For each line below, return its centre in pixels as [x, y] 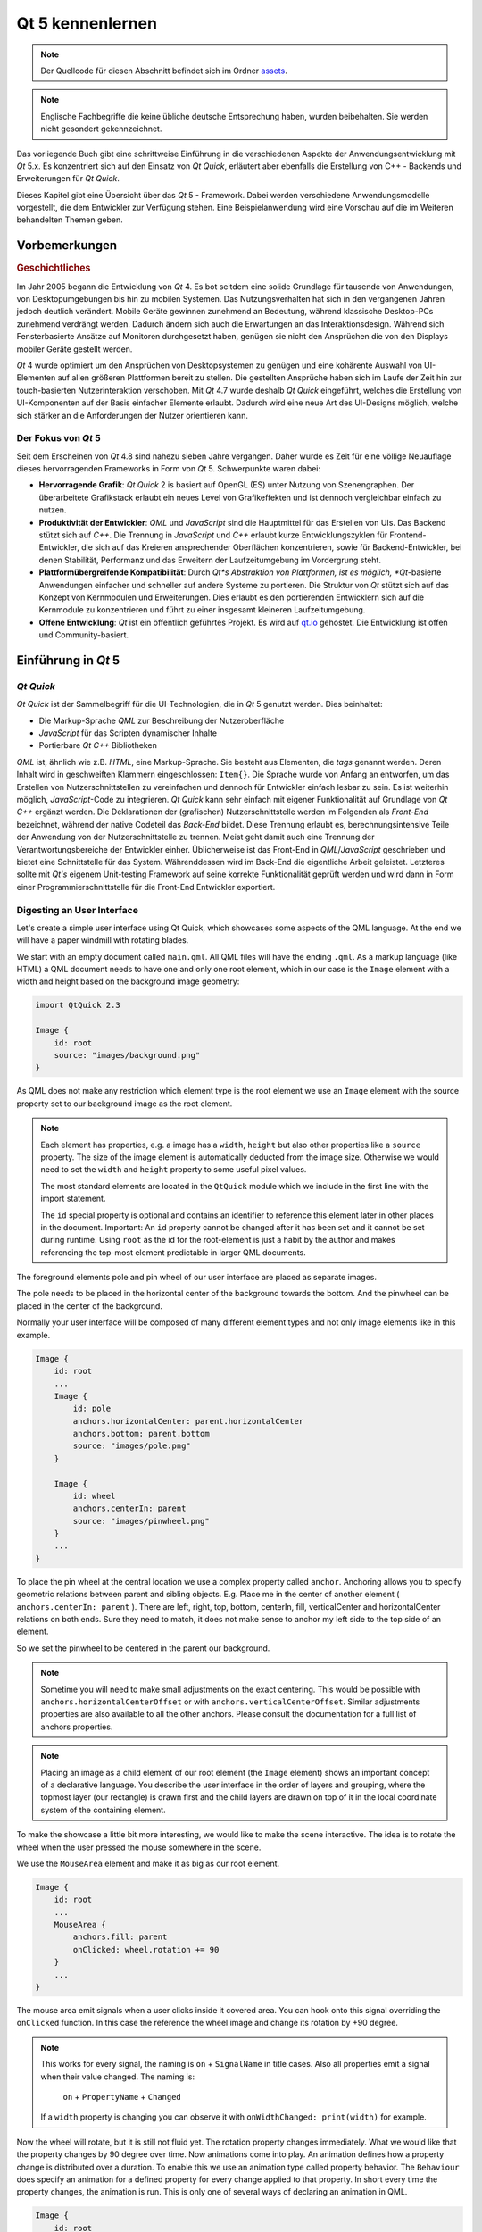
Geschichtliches [54, 268]
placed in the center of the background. [89, 1306]
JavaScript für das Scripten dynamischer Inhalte [128, 733]
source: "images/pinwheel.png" [141, 1521]
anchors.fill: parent [120, 1937]
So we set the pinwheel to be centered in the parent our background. [143, 1648]
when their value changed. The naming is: [118, 2077]
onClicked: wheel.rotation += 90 [146, 1949]
